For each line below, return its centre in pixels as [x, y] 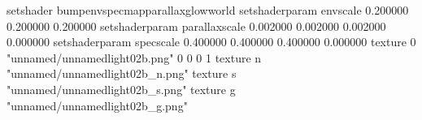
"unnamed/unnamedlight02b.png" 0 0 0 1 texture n [134, 57]
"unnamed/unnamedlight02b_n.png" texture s [122, 73]
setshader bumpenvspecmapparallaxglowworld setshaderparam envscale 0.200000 [208, 10]
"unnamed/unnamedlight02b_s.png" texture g [121, 89]
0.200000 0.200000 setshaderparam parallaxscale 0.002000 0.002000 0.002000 [196, 26]
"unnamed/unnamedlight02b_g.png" [97, 105]
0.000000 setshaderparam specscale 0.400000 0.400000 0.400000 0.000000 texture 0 [211, 42]
